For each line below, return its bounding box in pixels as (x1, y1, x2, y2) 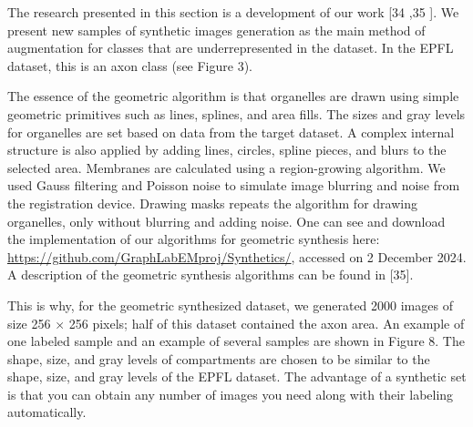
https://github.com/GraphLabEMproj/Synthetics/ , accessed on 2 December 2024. (7, 247, 467, 266)
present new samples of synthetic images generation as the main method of (7, 20, 426, 39)
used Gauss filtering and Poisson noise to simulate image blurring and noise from (7, 176, 460, 195)
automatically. (7, 402, 87, 422)
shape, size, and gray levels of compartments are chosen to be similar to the (7, 349, 430, 368)
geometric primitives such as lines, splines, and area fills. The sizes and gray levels (7, 104, 466, 123)
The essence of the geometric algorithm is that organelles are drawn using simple (7, 86, 459, 106)
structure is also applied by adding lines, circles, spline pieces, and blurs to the (7, 140, 447, 159)
